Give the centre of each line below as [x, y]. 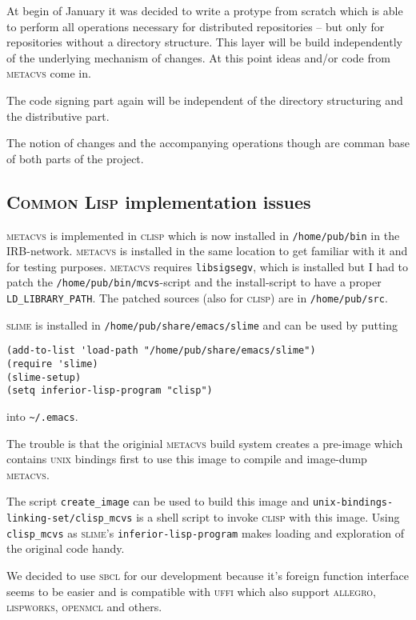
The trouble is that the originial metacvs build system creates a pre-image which [205, 443]
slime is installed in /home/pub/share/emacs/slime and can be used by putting [202, 324]
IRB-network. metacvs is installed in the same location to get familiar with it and [207, 251]
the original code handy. [66, 548]
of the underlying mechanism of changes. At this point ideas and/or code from [198, 57]
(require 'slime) [52, 364]
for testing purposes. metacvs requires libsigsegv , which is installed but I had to [208, 266]
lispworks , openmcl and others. [84, 607]
